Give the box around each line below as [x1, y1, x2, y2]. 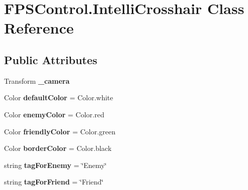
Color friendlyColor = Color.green [4, 126, 116, 136]
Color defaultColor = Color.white [4, 92, 113, 103]
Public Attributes [4, 52, 98, 67]
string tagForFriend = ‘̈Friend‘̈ [4, 176, 104, 187]
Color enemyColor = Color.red [4, 109, 105, 119]
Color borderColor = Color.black [4, 143, 112, 153]
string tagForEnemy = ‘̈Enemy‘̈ [4, 159, 107, 170]
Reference [4, 18, 74, 38]
